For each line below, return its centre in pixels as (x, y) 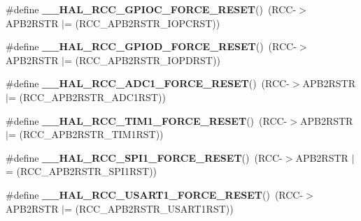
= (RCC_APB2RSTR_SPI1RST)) (82, 171)
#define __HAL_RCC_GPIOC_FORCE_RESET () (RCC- (151, 9)
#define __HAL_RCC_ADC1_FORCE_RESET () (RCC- (148, 83)
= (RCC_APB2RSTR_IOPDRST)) (142, 60)
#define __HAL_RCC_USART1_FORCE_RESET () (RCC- (155, 194)
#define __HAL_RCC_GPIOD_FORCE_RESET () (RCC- (151, 46)
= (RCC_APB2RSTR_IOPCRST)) (142, 23)
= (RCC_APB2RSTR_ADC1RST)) (87, 97)
